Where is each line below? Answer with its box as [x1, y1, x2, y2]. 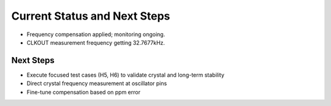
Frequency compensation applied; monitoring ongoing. [26, 31, 165, 38]
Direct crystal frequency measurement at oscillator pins [26, 80, 167, 87]
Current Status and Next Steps [11, 9, 170, 23]
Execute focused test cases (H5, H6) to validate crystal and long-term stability [26, 71, 225, 78]
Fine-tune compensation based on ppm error [26, 88, 141, 96]
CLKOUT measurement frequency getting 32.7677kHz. [26, 39, 165, 46]
